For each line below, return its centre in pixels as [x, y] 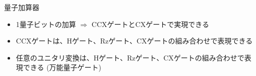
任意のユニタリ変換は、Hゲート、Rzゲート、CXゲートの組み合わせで [130, 57]
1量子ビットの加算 [46, 24]
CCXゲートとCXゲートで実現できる [150, 24]
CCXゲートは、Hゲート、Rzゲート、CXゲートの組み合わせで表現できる [134, 41]
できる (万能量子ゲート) [62, 67]
